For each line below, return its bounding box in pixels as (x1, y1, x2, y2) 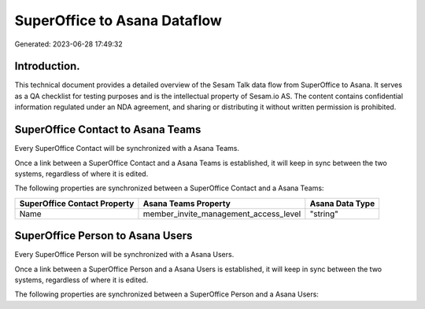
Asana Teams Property (142, 197, 231, 208)
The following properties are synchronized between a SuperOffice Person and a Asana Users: (14, 289, 319, 299)
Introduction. (14, 60, 80, 73)
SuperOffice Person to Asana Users (14, 229, 193, 243)
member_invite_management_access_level (142, 208, 301, 219)
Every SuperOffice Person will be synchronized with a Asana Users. (14, 250, 235, 259)
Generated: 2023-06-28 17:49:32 (14, 39, 124, 49)
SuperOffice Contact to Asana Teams (14, 123, 201, 137)
